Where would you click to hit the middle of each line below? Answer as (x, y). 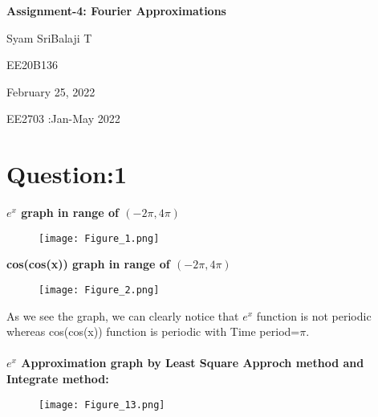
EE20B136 (32, 65)
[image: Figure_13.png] (102, 405)
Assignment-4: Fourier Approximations (116, 10)
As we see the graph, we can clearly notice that (123, 315)
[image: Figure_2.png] (99, 290)
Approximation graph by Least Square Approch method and (193, 363)
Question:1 (67, 174)
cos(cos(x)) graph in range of (88, 264)
